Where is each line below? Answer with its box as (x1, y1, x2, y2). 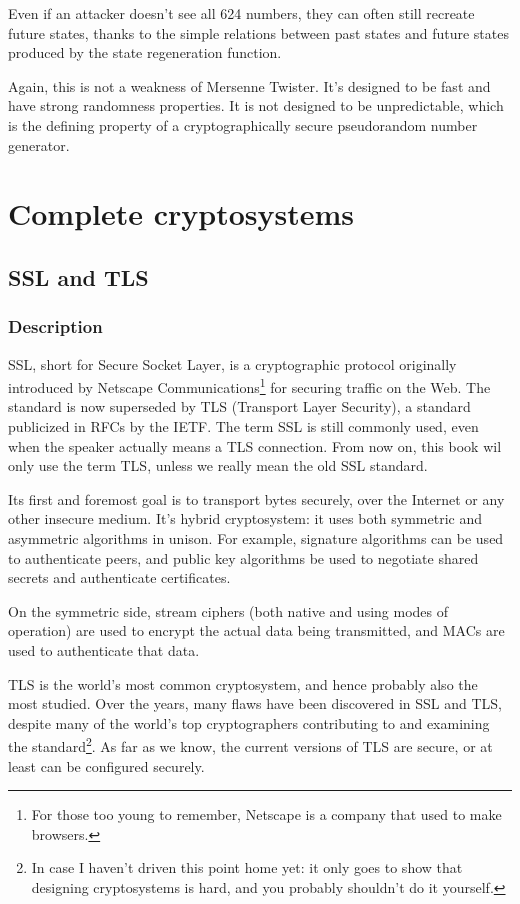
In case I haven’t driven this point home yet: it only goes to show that (31, 857, 463, 878)
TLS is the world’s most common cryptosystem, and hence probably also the (8, 673, 478, 694)
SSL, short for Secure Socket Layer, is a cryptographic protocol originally (8, 353, 457, 374)
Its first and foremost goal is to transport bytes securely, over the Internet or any (8, 488, 505, 509)
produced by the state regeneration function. (8, 42, 282, 63)
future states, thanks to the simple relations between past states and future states (8, 22, 509, 43)
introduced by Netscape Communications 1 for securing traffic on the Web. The (8, 374, 491, 397)
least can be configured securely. (8, 755, 205, 776)
